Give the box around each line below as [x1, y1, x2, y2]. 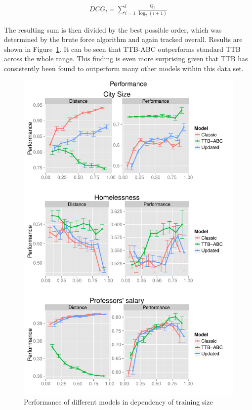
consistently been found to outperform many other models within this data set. [4, 63, 244, 73]
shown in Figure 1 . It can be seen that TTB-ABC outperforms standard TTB [4, 43, 241, 54]
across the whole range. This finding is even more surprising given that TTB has [4, 53, 248, 64]
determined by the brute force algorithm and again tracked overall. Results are [4, 34, 243, 44]
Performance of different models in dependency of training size [24, 396, 213, 407]
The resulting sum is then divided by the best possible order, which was [4, 24, 222, 35]
